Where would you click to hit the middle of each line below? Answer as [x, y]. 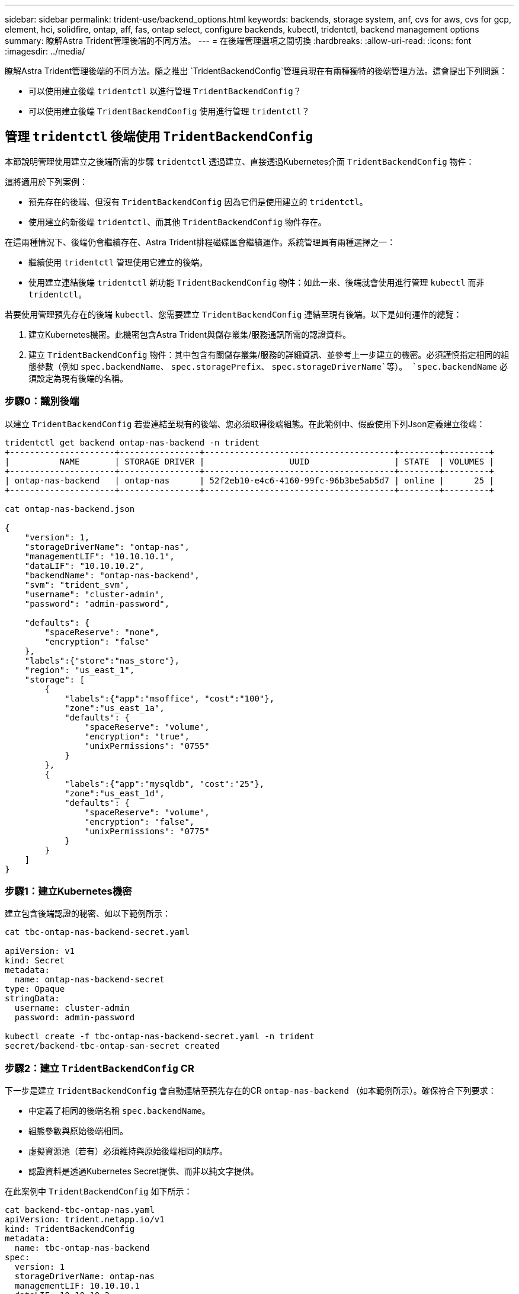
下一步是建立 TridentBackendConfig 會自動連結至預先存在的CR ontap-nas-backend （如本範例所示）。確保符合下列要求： [251, 1091]
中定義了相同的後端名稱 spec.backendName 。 [119, 1111]
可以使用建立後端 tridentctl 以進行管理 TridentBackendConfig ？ [165, 91]
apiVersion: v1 [40, 951]
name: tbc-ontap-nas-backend [82, 1248]
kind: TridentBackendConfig [70, 1229]
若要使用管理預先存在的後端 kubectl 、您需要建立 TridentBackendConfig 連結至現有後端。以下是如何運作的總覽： [233, 314]
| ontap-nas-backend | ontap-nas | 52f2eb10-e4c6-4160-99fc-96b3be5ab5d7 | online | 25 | [250, 480]
